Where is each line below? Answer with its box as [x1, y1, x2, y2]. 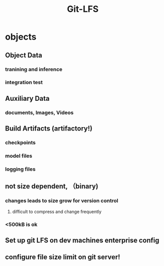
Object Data [5, 51, 42, 59]
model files [5, 152, 33, 159]
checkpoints [5, 139, 36, 146]
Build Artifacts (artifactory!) [5, 125, 93, 133]
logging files [5, 166, 36, 173]
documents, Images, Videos [5, 109, 74, 116]
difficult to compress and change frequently [12, 209, 102, 215]
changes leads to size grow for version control [5, 197, 118, 204]
